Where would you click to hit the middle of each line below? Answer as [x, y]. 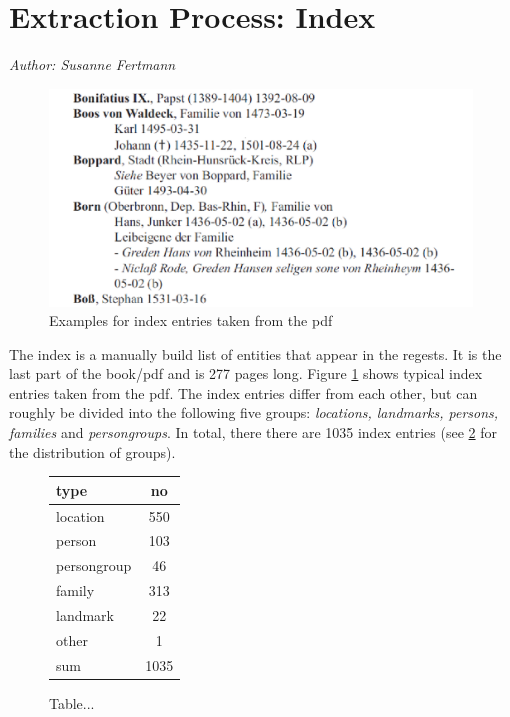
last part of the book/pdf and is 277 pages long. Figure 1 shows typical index [246, 373]
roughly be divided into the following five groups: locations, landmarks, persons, [254, 412]
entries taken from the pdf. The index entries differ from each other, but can [243, 392]
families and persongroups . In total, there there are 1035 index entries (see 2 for [253, 432]
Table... [72, 702]
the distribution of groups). [92, 451]
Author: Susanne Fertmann [92, 64]
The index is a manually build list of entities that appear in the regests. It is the [255, 353]
